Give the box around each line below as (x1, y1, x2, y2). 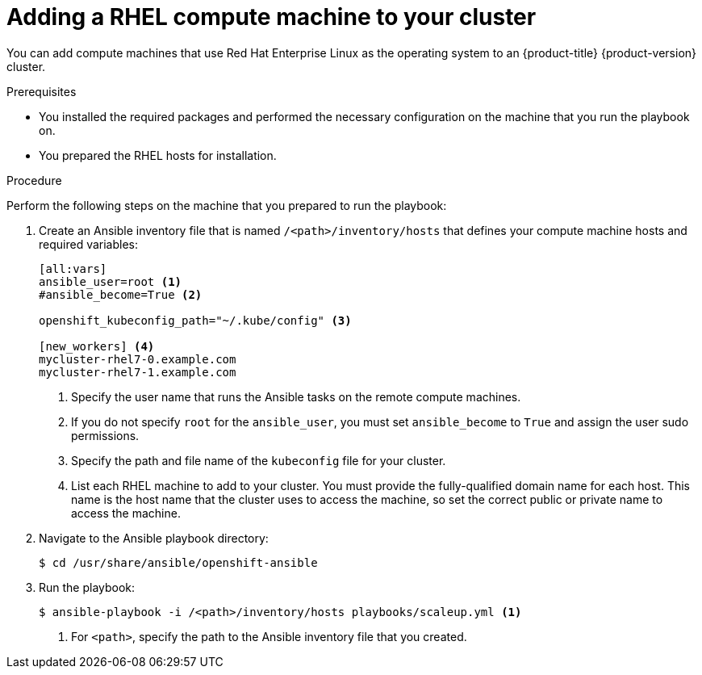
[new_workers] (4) (39, 339, 155, 353)
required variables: (39, 237, 139, 251)
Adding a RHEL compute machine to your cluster (6, 3, 537, 31)
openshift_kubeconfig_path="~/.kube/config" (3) (39, 313, 352, 327)
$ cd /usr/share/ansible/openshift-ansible (39, 556, 318, 569)
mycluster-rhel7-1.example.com (39, 365, 236, 379)
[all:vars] (39, 262, 107, 275)
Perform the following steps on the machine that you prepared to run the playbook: (6, 198, 447, 212)
